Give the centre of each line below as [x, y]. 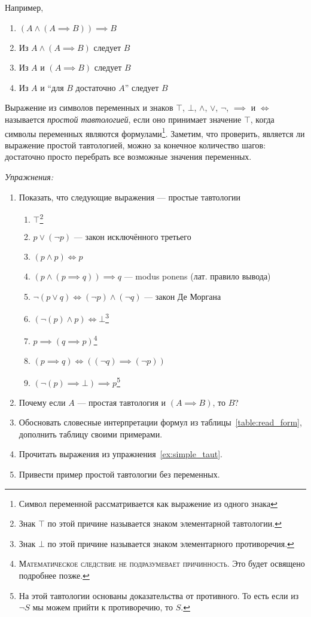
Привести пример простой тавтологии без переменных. [119, 474]
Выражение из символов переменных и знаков [89, 107]
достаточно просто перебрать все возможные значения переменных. [128, 156]
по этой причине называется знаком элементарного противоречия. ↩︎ [171, 543]
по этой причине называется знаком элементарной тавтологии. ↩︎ [164, 523]
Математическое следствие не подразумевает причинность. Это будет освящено [162, 563]
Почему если [42, 402]
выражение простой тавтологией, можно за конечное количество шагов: [135, 145]
